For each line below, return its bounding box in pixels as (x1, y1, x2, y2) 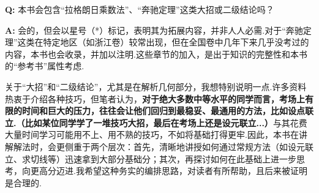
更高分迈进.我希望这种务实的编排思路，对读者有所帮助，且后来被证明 (30, 164, 307, 177)
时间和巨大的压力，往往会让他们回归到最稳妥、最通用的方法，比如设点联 (21, 104, 313, 117)
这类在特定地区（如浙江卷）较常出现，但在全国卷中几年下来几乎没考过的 (17, 36, 309, 48)
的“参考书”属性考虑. (5, 59, 84, 72)
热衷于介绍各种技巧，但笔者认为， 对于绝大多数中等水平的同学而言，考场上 (5, 92, 305, 105)
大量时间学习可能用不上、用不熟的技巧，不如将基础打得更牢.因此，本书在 (5, 128, 299, 141)
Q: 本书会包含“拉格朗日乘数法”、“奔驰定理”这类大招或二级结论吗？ (5, 3, 274, 15)
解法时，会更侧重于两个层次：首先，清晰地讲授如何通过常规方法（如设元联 (13, 140, 313, 153)
